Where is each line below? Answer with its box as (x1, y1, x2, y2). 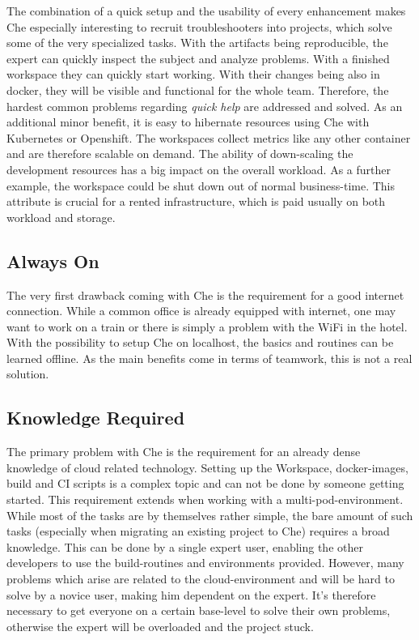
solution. (6, 365, 49, 382)
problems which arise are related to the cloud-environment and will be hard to (6, 570, 395, 587)
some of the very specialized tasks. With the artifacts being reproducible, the (6, 34, 388, 51)
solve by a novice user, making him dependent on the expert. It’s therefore (6, 586, 376, 603)
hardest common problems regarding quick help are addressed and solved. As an (6, 97, 403, 114)
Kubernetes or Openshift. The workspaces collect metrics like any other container (6, 129, 411, 146)
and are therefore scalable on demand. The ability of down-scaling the (6, 145, 353, 162)
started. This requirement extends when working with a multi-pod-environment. (6, 491, 404, 508)
